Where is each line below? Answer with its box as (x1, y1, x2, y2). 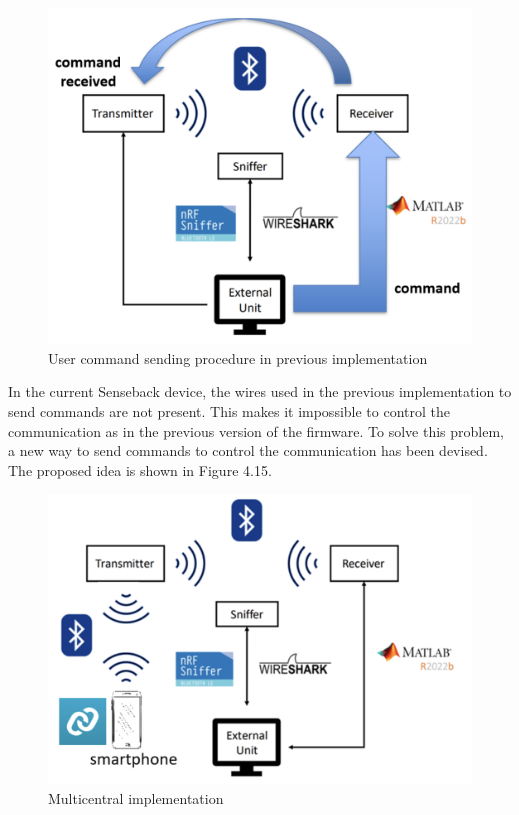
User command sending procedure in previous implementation (48, 347, 428, 368)
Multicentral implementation (48, 787, 224, 808)
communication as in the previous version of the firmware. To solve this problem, (8, 420, 505, 441)
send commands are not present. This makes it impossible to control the (8, 401, 450, 421)
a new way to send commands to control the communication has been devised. (8, 440, 488, 461)
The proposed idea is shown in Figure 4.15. (8, 459, 272, 480)
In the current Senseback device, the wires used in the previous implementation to (8, 381, 512, 402)
